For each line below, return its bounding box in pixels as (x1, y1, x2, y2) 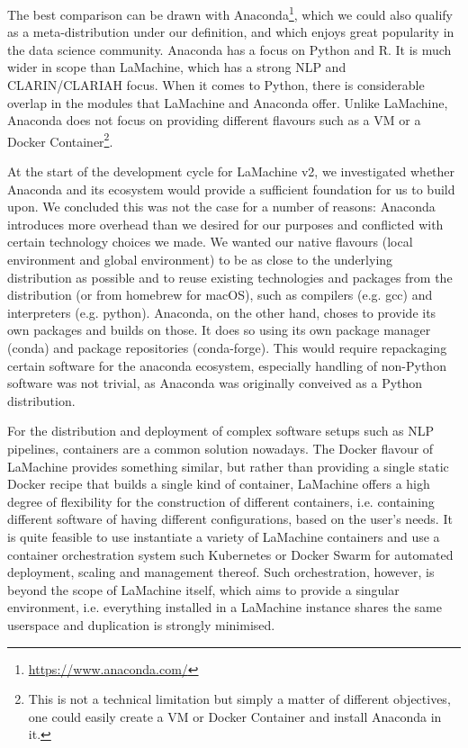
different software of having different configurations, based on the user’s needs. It (7, 509, 453, 528)
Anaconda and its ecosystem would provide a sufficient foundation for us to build (7, 179, 455, 198)
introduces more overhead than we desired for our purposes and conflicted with (7, 214, 444, 233)
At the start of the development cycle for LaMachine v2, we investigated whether (7, 162, 455, 181)
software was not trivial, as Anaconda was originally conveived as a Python (7, 374, 423, 392)
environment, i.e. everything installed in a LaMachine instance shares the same (7, 598, 442, 617)
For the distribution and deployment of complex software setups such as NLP (7, 421, 435, 440)
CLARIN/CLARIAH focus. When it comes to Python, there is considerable (7, 76, 425, 95)
